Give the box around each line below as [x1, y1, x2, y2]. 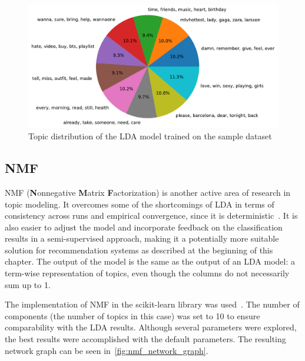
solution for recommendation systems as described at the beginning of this [5, 243, 273, 256]
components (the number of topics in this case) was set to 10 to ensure [5, 309, 260, 322]
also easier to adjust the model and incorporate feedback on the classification [5, 220, 283, 233]
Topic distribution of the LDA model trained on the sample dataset [28, 130, 272, 142]
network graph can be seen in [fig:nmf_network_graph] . [5, 344, 208, 356]
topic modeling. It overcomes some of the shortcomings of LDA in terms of [5, 198, 274, 210]
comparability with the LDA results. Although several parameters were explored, [5, 321, 297, 333]
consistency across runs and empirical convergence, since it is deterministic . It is [5, 209, 298, 222]
